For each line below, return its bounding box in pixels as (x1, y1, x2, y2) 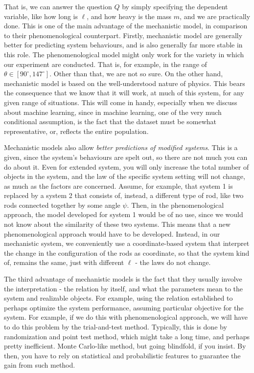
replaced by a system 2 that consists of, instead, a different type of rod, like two (4, 190, 244, 200)
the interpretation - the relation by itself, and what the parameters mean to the (4, 283, 243, 293)
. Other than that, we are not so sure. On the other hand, (49, 68, 223, 79)
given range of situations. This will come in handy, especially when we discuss (4, 97, 237, 107)
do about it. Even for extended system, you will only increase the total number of (4, 161, 249, 172)
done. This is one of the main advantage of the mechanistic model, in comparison (4, 21, 248, 31)
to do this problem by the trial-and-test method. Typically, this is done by (4, 322, 227, 331)
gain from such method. (4, 360, 75, 370)
